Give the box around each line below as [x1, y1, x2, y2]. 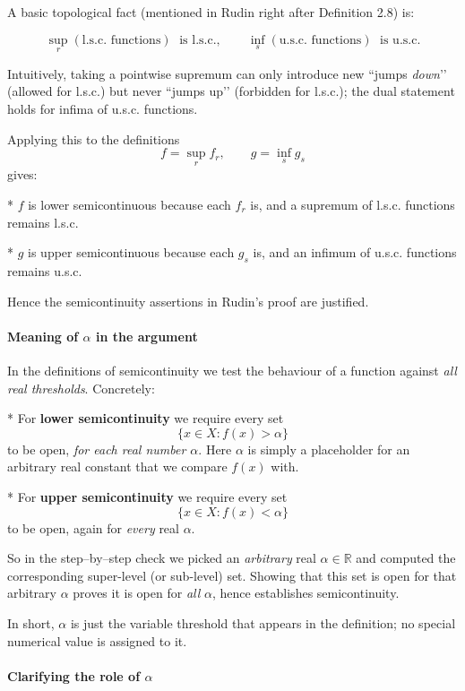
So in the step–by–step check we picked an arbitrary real [7, 548, 316, 567]
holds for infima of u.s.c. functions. [7, 99, 198, 117]
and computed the [356, 548, 456, 567]
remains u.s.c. [7, 261, 82, 280]
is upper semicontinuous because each [28, 243, 235, 262]
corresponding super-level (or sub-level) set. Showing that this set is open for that [7, 566, 457, 584]
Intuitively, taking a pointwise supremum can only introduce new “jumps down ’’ [7, 64, 447, 82]
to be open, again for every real [7, 518, 179, 537]
